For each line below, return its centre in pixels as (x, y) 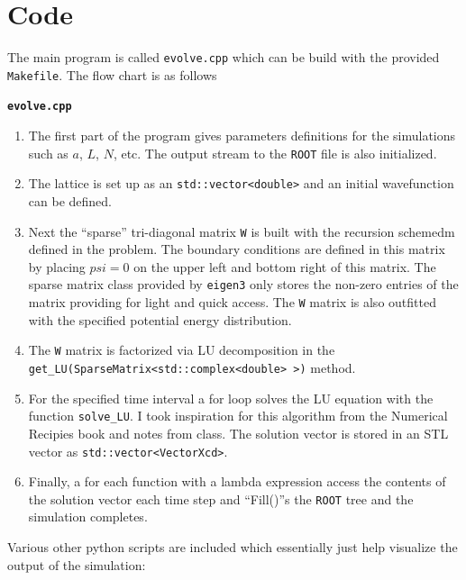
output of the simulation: (77, 564)
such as (48, 153)
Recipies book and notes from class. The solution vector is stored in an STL (238, 433)
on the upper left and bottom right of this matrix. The (285, 266)
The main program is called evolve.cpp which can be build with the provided (224, 57)
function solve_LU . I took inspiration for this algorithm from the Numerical (238, 416)
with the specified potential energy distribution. (160, 319)
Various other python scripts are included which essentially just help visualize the (233, 547)
